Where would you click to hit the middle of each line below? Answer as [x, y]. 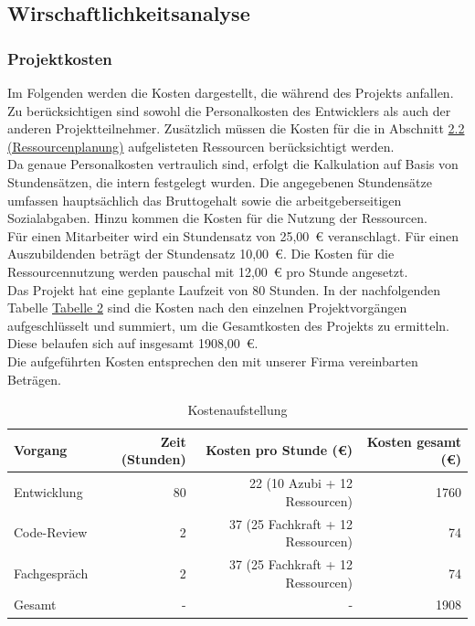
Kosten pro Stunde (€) [280, 450]
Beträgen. [34, 379]
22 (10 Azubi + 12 [301, 483]
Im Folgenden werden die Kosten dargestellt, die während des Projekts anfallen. [231, 92]
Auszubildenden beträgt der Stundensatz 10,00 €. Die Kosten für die [201, 254]
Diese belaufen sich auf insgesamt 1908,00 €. [133, 343]
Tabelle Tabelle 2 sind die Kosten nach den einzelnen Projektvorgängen [207, 308]
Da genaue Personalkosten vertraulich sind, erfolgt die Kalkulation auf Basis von [233, 164]
